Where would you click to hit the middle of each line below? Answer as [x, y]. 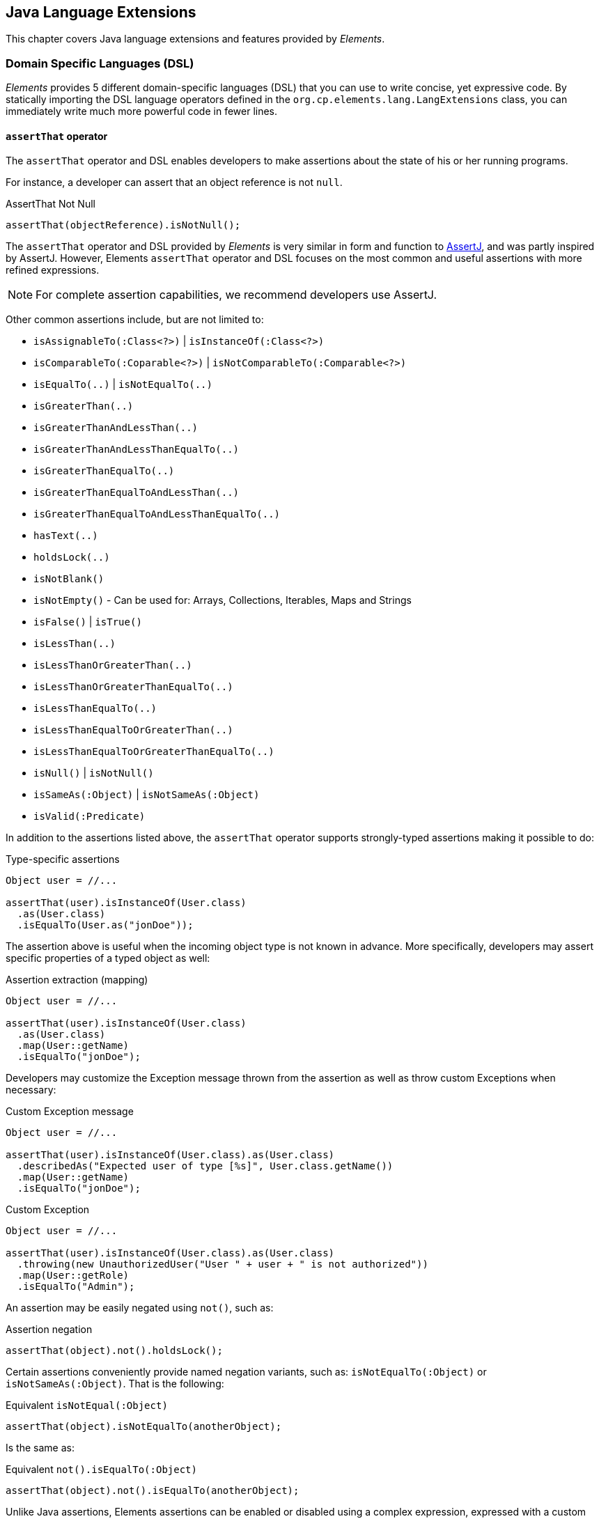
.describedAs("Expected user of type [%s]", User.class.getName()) [205, 1166]
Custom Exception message [70, 1112]
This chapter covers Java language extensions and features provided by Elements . [195, 39]
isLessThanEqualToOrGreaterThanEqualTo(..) [154, 752]
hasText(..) [66, 536]
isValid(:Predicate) [90, 817]
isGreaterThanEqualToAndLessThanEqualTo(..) [157, 514]
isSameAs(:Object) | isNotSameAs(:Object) [147, 795]
